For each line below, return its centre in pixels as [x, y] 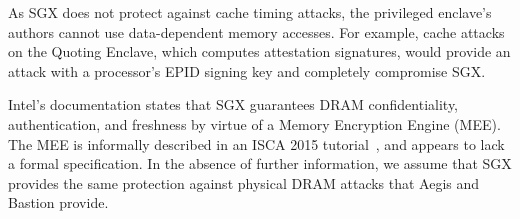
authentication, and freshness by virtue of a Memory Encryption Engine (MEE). [254, 123]
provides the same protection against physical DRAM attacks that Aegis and [244, 182]
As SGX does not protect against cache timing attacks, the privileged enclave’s [250, 12]
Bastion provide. [58, 202]
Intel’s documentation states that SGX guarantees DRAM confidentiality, [233, 104]
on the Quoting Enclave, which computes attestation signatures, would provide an [259, 51]
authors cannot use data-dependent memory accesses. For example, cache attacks [256, 31]
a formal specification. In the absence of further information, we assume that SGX [260, 163]
